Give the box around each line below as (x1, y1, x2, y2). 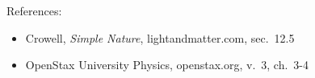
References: (6, 2, 62, 18)
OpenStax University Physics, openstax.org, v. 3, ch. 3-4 (25, 56, 309, 73)
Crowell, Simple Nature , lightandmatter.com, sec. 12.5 (25, 29, 295, 46)
